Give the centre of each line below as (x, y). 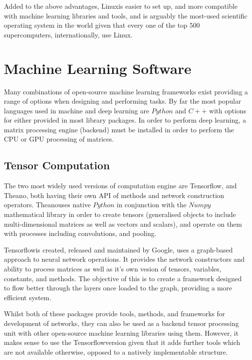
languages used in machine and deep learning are (77, 110)
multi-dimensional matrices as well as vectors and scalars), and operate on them (123, 224)
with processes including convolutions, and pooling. (80, 233)
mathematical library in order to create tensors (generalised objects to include (120, 214)
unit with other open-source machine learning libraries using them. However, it (121, 333)
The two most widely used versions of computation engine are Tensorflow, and (120, 186)
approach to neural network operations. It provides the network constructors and (124, 259)
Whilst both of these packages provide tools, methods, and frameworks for (115, 314)
